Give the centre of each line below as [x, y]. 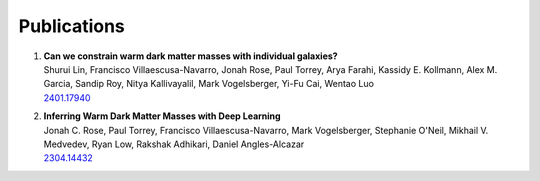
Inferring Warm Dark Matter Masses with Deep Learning [162, 116]
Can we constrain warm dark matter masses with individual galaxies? [191, 56]
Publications [71, 26]
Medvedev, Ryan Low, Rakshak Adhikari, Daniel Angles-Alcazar [174, 144]
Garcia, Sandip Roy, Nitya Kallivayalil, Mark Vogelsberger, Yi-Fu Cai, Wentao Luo [209, 84]
